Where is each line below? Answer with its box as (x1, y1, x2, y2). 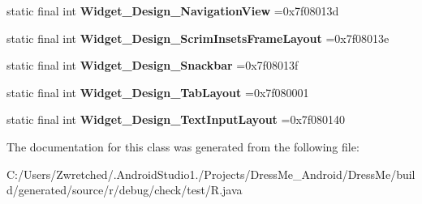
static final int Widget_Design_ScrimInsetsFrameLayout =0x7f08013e (6, 29, 390, 46)
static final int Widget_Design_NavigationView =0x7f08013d (6, 2, 339, 19)
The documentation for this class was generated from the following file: (6, 138, 360, 155)
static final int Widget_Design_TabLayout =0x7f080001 (6, 83, 309, 100)
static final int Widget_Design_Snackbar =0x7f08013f (6, 57, 299, 74)
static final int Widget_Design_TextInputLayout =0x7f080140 (6, 111, 346, 128)
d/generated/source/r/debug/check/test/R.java (6, 181, 243, 198)
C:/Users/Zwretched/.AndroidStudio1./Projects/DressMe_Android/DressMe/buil (6, 165, 416, 182)
